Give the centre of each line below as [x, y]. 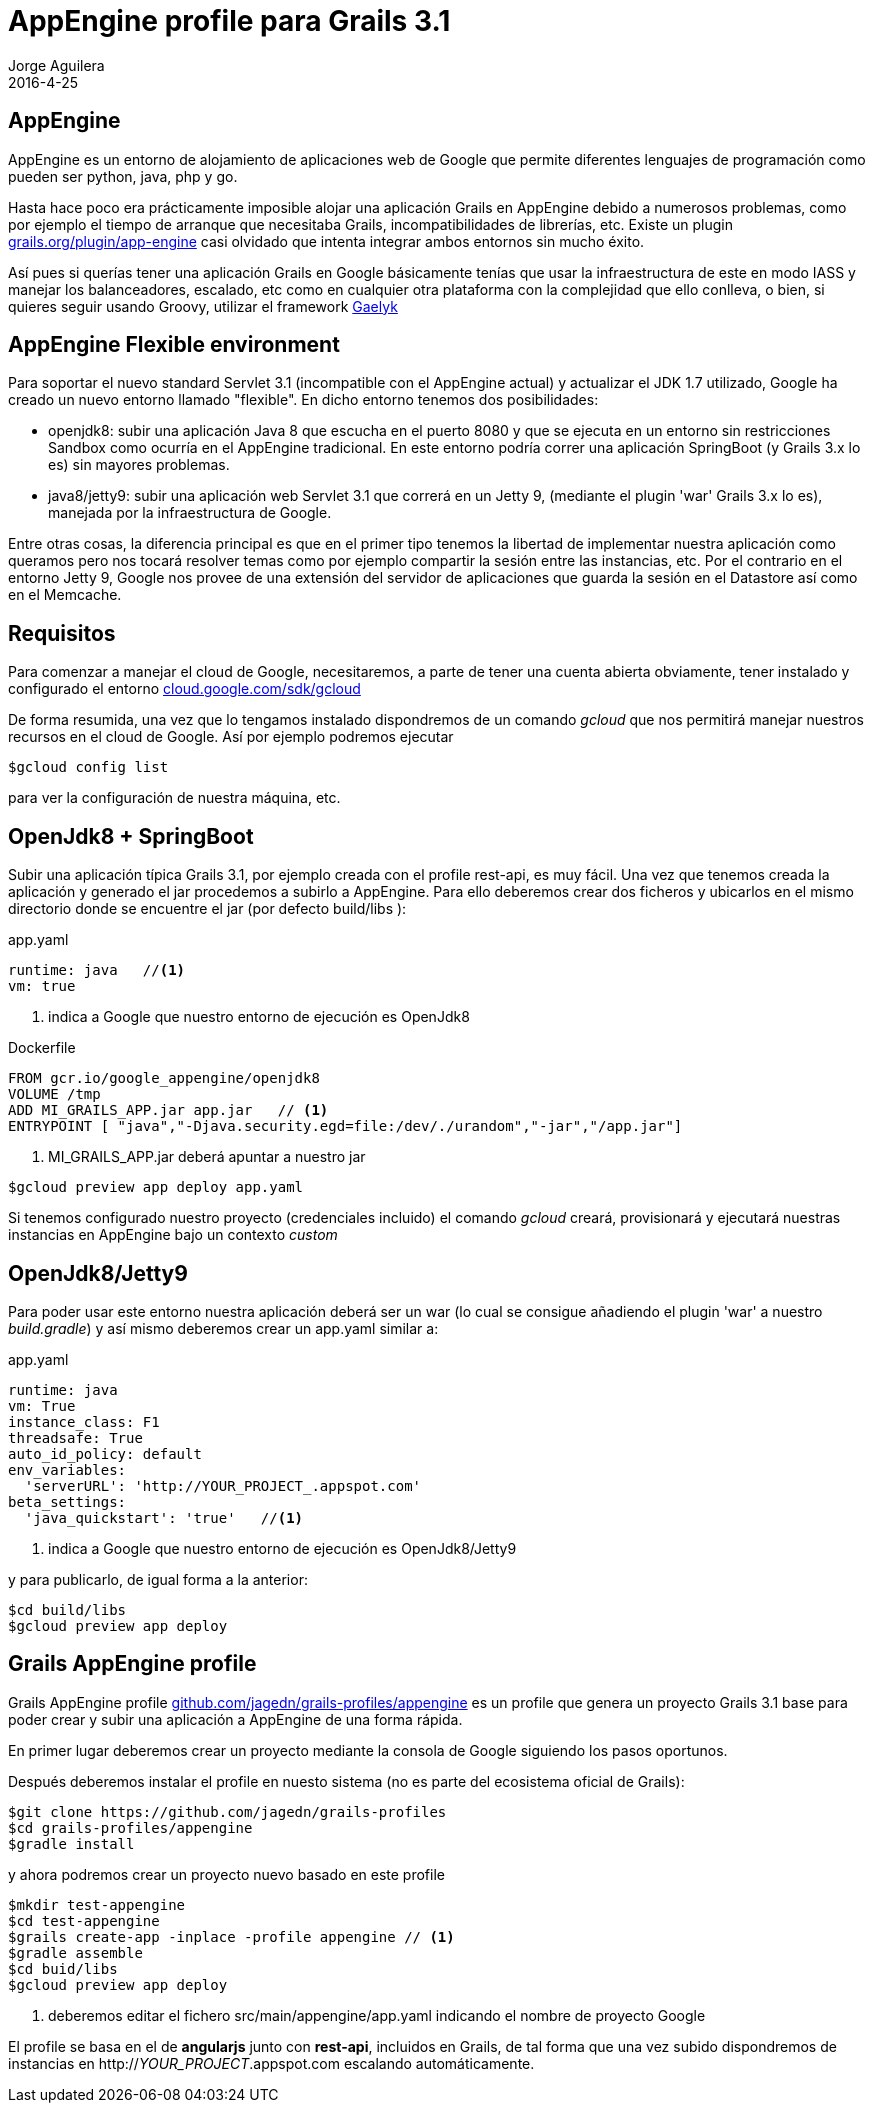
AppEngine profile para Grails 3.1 [229, 21]
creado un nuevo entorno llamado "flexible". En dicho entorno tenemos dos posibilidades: [303, 400]
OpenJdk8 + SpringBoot [131, 836]
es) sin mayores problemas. [139, 465]
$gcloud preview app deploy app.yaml [156, 1187]
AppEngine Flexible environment [174, 345]
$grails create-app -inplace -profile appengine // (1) [231, 1936]
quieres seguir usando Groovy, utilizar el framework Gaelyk [203, 306]
